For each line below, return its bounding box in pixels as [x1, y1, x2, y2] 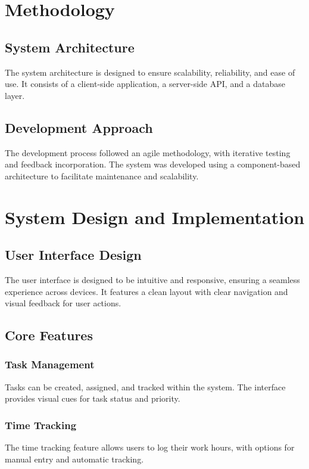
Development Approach [5, 118, 153, 136]
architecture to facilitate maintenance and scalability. [5, 169, 199, 182]
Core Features [5, 326, 93, 344]
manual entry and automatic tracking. [5, 452, 144, 465]
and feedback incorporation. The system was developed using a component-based [5, 158, 301, 170]
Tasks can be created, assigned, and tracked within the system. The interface [5, 380, 286, 393]
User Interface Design [5, 246, 142, 264]
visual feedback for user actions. [5, 297, 121, 309]
